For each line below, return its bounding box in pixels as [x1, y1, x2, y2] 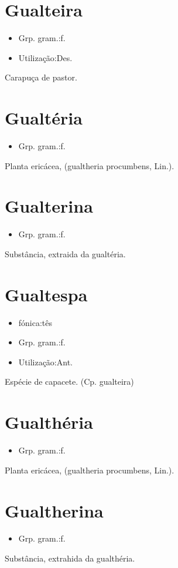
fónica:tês [18, 316, 53, 328]
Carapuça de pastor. [5, 71, 77, 83]
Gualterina [5, 194, 93, 218]
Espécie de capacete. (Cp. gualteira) [5, 375, 134, 388]
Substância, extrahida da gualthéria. [5, 552, 135, 564]
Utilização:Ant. [18, 355, 73, 368]
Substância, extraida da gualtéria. [5, 247, 126, 260]
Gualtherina [5, 498, 104, 522]
